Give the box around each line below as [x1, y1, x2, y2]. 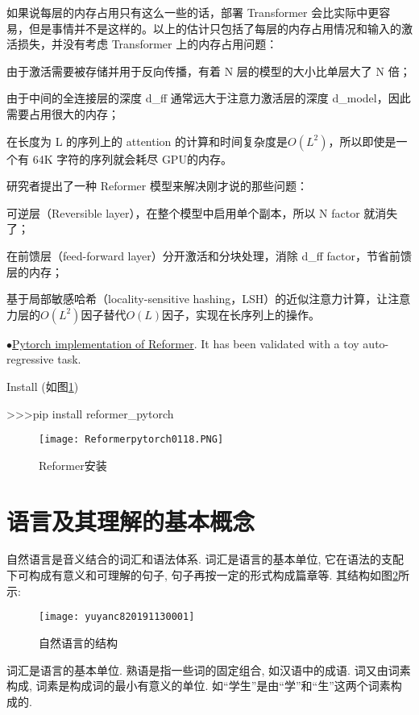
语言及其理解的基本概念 [6, 504, 255, 537]
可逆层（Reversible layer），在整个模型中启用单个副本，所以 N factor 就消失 [6, 204, 398, 221]
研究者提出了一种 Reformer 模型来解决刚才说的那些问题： [6, 177, 308, 194]
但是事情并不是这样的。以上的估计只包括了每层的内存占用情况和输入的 [28, 19, 401, 36]
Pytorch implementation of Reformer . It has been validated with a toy [12, 335, 359, 351]
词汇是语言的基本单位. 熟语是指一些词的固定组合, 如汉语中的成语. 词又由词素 [6, 661, 411, 678]
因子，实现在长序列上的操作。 [162, 306, 321, 322]
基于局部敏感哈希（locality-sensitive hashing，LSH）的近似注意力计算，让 [6, 290, 388, 307]
